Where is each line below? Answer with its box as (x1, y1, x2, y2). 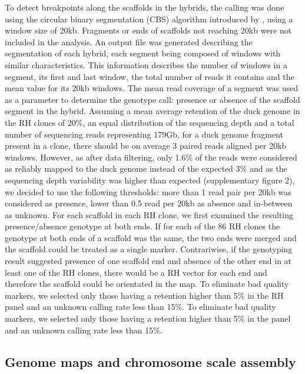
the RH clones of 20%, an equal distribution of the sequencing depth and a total (5, 116, 294, 128)
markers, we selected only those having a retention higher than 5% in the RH (5, 289, 284, 301)
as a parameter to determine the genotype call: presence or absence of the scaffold (5, 93, 300, 105)
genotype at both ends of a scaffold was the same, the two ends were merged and (5, 231, 297, 243)
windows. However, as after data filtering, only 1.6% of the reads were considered (5, 151, 297, 163)
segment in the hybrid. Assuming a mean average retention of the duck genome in (5, 105, 300, 117)
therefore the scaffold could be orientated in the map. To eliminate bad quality (5, 278, 289, 290)
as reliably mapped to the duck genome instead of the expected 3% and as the (5, 162, 287, 175)
